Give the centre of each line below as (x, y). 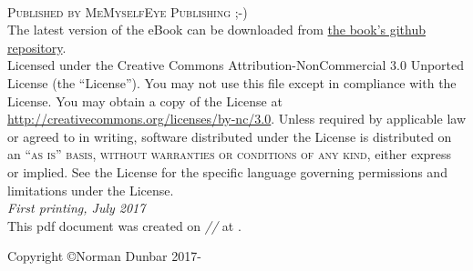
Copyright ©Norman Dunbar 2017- (104, 256)
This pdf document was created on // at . (124, 225)
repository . (37, 47)
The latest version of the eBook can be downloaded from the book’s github (217, 30)
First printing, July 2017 (77, 208)
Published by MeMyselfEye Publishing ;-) (128, 11)
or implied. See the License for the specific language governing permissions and (227, 171)
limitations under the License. (91, 190)
